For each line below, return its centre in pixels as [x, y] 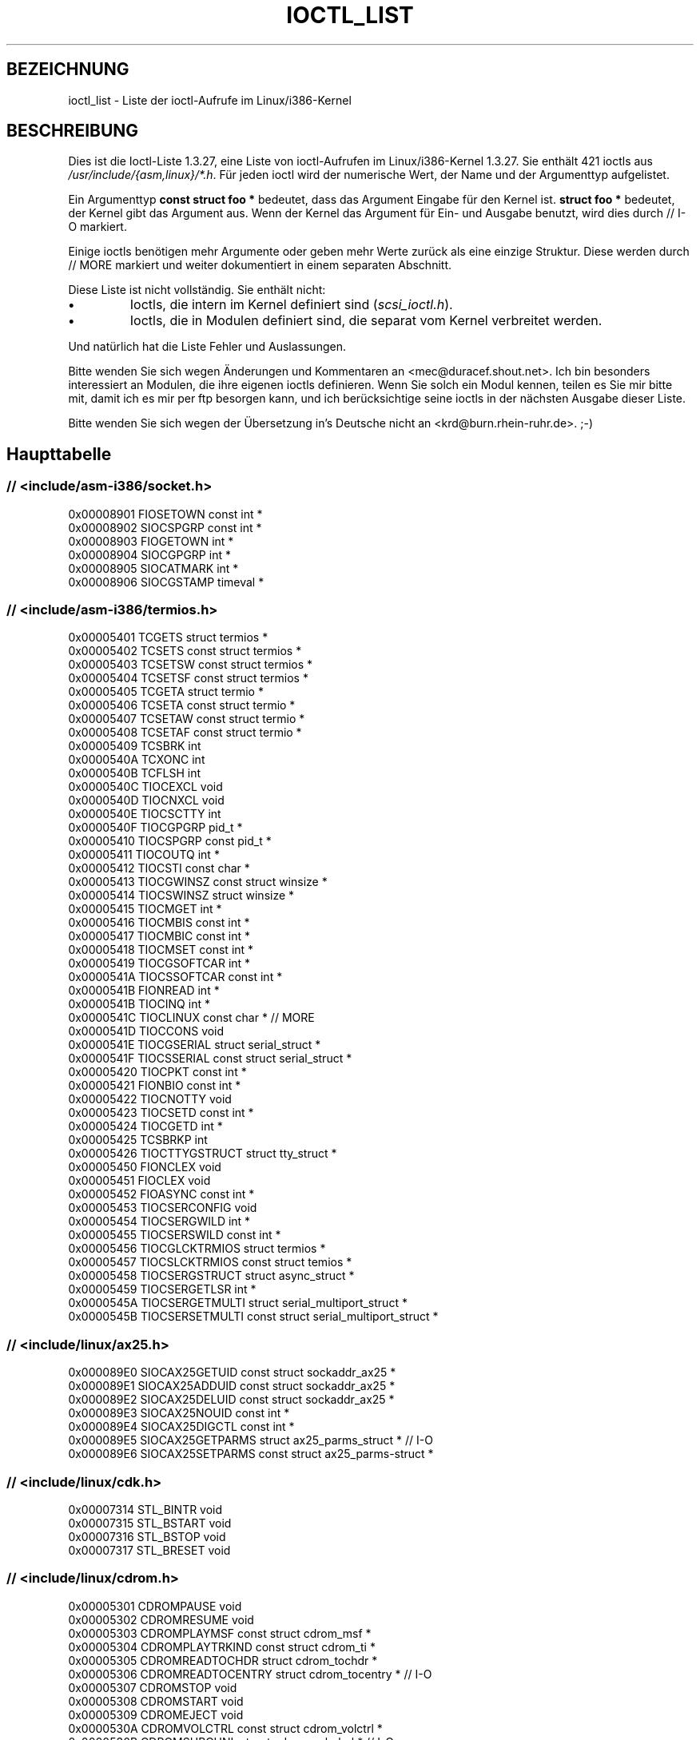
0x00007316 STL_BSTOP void [147, 1536]
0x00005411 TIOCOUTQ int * [144, 855]
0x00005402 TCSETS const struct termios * [185, 651]
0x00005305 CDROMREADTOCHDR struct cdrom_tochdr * [223, 1660]
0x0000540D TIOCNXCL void [146, 800]
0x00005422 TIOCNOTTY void [150, 1099]
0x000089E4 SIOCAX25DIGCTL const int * [181, 1427]
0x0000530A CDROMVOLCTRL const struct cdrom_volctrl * [225, 1728]
